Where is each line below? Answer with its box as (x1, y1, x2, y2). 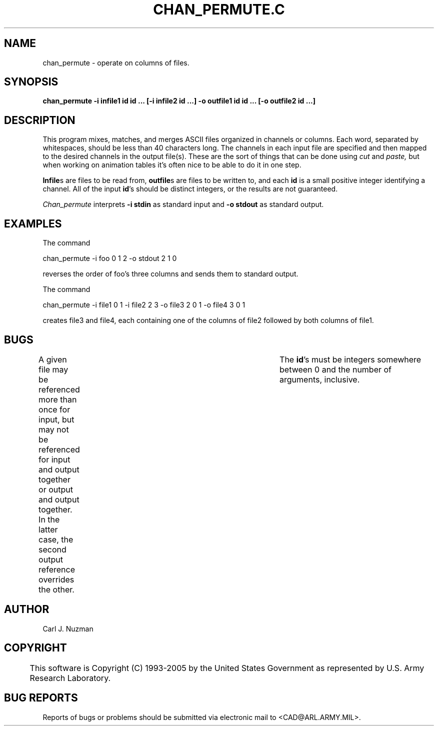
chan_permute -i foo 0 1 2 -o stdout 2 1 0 (42, 254, 177, 263)
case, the (38, 534, 73, 544)
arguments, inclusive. (279, 374, 360, 384)
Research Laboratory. (29, 672, 111, 683)
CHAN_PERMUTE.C (153, 1, 285, 18)
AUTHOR (4, 603, 49, 616)
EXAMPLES (4, 217, 62, 230)
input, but (38, 414, 74, 424)
